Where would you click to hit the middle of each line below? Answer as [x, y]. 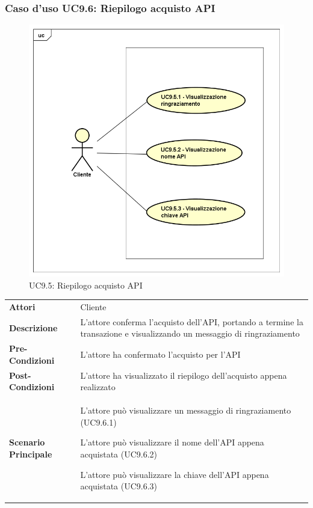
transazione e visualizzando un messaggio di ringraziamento [190, 333]
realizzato [98, 387]
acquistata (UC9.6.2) [119, 454]
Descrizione [33, 327]
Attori [22, 307]
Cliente [93, 307]
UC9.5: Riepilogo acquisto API [86, 285]
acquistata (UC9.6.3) [119, 486]
